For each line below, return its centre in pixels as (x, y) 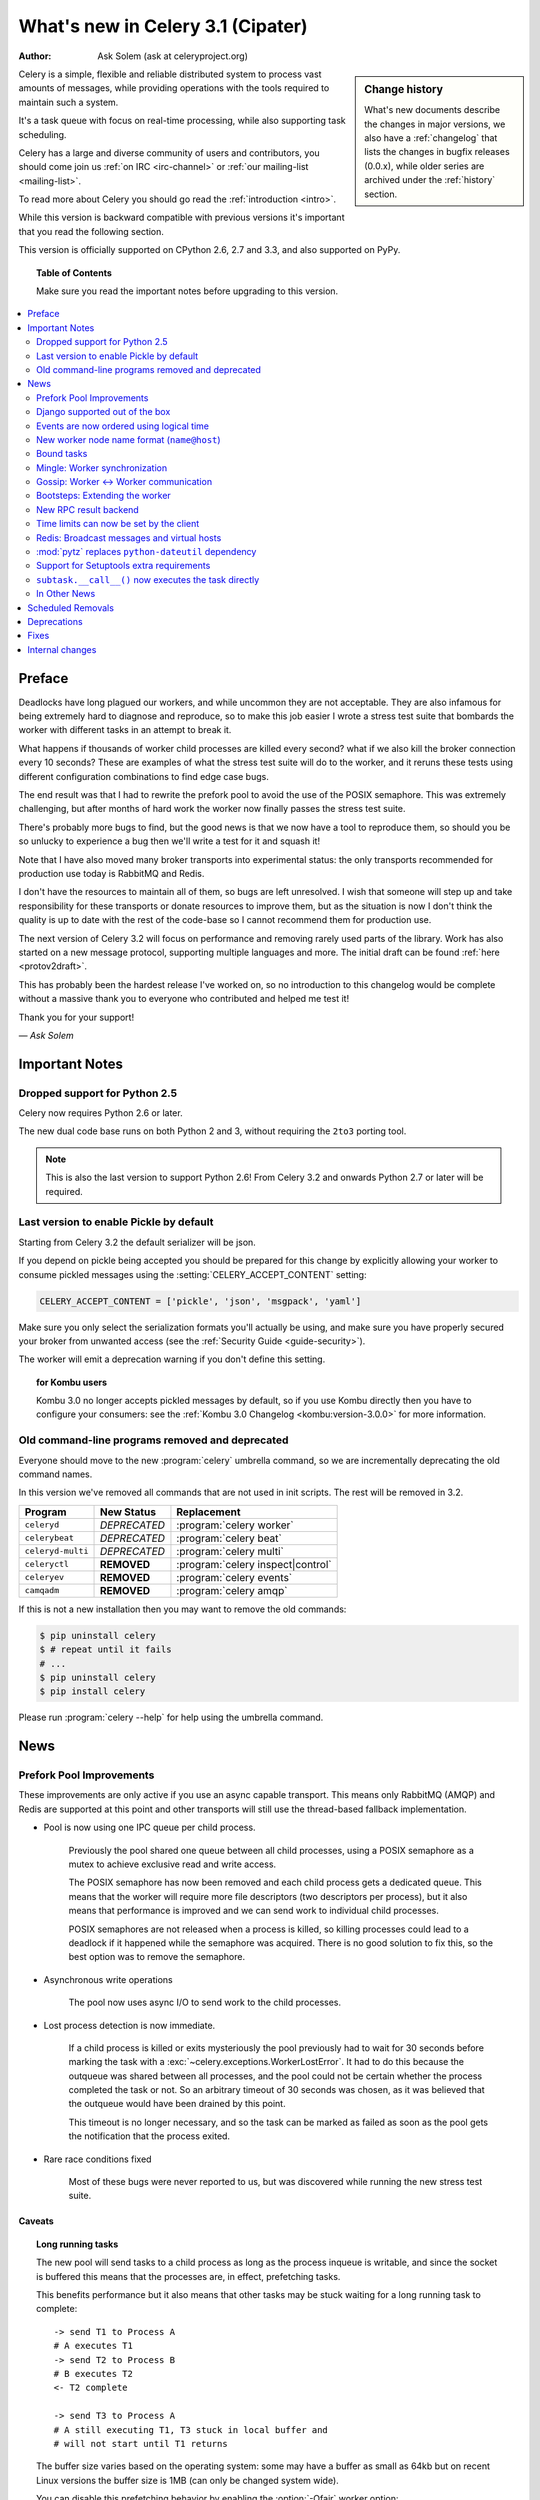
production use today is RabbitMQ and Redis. (111, 873)
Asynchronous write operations (108, 1979)
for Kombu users (72, 1382)
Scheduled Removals (71, 607)
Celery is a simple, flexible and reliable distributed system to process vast (170, 74)
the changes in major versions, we (435, 124)
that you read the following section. (91, 231)
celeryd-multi (56, 1551)
